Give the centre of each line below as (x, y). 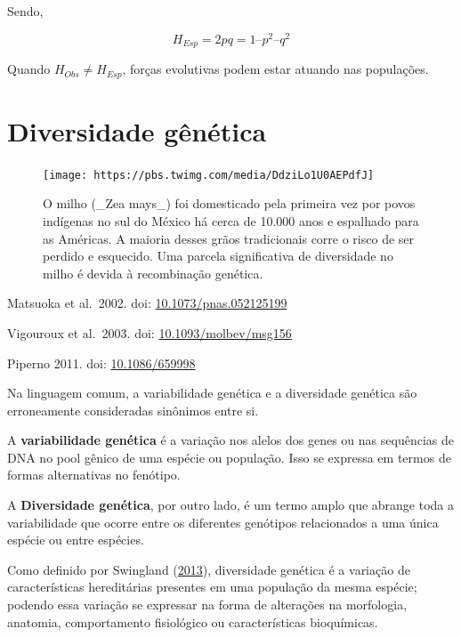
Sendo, (25, 11)
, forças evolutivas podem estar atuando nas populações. (275, 69)
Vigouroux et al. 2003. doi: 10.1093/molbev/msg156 (150, 332)
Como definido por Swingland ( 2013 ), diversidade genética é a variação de (209, 569)
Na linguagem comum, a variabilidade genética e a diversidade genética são (212, 393)
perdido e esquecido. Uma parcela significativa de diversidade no (218, 256)
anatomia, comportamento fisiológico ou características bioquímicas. (193, 621)
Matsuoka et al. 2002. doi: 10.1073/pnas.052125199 (147, 303)
